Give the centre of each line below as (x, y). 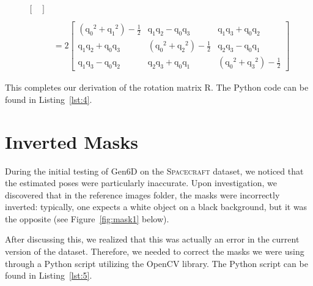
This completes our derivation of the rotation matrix (103, 87)
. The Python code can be (260, 87)
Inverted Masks (72, 141)
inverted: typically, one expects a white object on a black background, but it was (156, 207)
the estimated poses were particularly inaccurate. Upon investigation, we (141, 183)
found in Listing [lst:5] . (49, 275)
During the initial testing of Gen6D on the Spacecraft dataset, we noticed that (154, 171)
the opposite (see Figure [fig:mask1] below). (87, 218)
